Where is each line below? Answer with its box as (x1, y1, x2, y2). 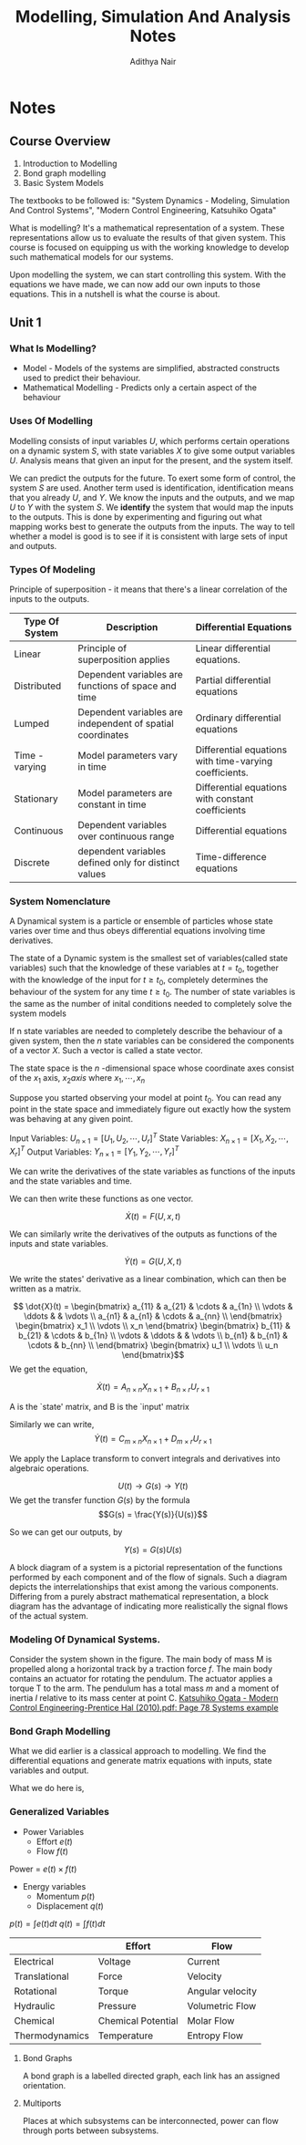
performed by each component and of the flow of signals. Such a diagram (9, 1571, 288, 1582)
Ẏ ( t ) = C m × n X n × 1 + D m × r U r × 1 (94, 1434, 212, 1446)
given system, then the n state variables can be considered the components (9, 1035, 294, 1046)
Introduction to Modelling (22, 158, 117, 169)
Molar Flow (187, 2014, 235, 2026)
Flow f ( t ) (36, 1845, 68, 1857)
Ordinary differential (195, 711, 281, 724)
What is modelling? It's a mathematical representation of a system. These (9, 222, 285, 233)
